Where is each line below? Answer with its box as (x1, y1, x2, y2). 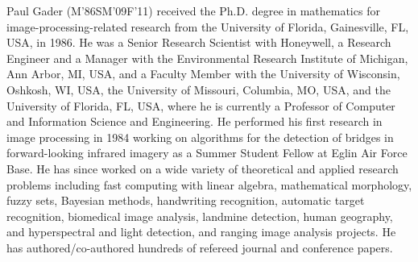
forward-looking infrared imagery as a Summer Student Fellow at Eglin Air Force (6, 144, 408, 161)
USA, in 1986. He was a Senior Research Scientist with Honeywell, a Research (6, 34, 391, 51)
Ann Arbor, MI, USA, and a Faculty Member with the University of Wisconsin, (6, 65, 400, 82)
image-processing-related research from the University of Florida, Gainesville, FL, (6, 18, 409, 35)
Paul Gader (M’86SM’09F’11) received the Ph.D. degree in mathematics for (6, 2, 380, 19)
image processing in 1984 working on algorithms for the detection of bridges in (6, 128, 394, 145)
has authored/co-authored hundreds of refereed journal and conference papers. (6, 239, 393, 256)
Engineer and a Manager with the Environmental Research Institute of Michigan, (6, 49, 408, 66)
